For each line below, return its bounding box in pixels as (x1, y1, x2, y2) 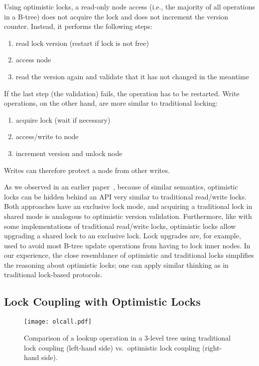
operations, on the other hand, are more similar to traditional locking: (4, 98, 218, 108)
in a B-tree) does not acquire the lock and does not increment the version (4, 11, 229, 21)
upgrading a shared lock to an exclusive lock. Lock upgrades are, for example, (4, 230, 241, 241)
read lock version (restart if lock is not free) (15, 37, 149, 48)
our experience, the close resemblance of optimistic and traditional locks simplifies (4, 250, 254, 260)
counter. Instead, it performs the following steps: (4, 21, 152, 31)
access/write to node (15, 131, 79, 142)
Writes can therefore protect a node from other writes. (4, 165, 170, 175)
